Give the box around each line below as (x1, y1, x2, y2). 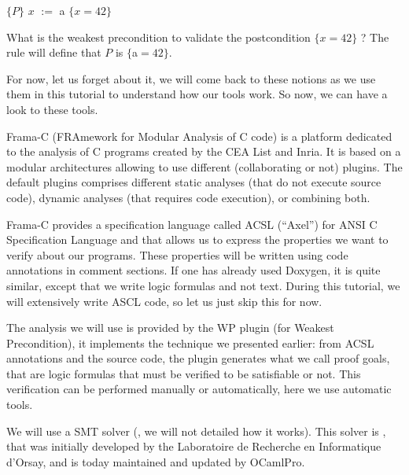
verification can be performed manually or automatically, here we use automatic (6, 381, 392, 397)
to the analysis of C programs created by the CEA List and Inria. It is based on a (6, 143, 401, 160)
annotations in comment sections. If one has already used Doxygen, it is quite (6, 262, 381, 278)
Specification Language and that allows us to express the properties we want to (6, 231, 389, 248)
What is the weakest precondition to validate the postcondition (6, 28, 311, 45)
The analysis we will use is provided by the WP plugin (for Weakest (6, 319, 334, 336)
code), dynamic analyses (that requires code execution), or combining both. (6, 189, 370, 205)
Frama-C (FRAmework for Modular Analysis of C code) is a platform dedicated (6, 127, 392, 144)
